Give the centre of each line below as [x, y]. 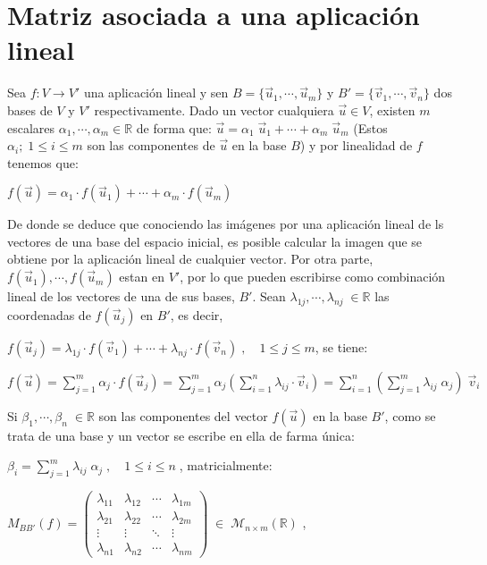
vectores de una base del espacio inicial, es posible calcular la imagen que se [215, 241]
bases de [30, 110]
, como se [410, 415]
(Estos [370, 127]
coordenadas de [49, 314]
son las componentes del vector [183, 415]
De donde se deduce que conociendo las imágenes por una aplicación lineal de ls [226, 224]
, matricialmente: [226, 465]
